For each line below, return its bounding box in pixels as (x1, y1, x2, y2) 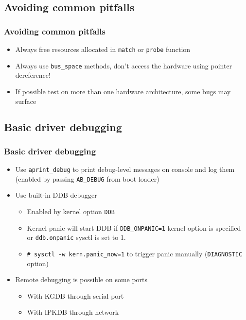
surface (15, 96, 36, 106)
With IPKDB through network (27, 307, 119, 317)
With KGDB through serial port (27, 290, 124, 301)
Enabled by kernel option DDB (27, 206, 115, 216)
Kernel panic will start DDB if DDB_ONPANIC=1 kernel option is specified (27, 222, 241, 233)
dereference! (15, 70, 51, 80)
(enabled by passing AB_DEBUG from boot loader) (15, 173, 159, 184)
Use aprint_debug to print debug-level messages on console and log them (15, 164, 235, 174)
